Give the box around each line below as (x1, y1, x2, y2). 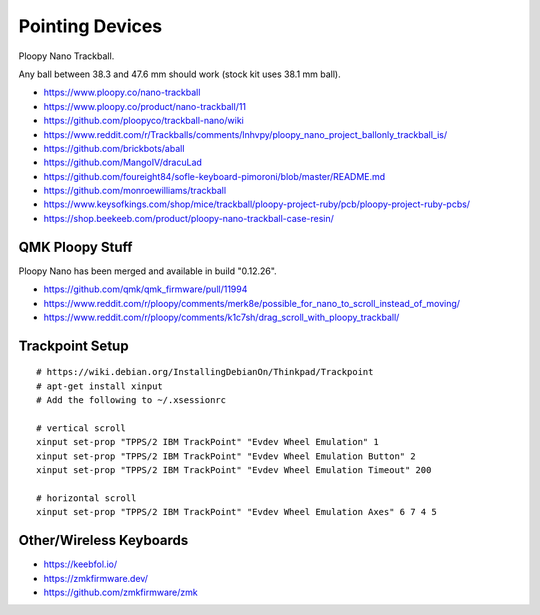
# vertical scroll (36, 422, 127, 434)
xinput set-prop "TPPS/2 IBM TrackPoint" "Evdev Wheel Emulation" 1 (36, 436, 379, 448)
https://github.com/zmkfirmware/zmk (43, 586, 199, 598)
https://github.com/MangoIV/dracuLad (43, 156, 202, 169)
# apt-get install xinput (36, 380, 164, 392)
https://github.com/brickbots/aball (43, 142, 185, 154)
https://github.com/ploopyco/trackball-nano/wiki (43, 115, 244, 127)
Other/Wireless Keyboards (18, 532, 189, 549)
